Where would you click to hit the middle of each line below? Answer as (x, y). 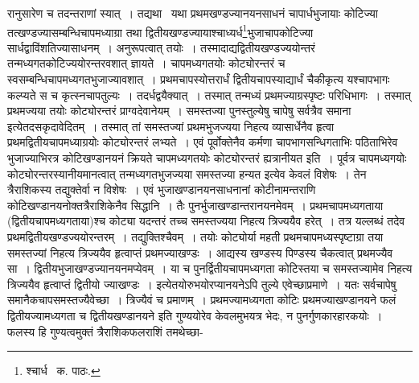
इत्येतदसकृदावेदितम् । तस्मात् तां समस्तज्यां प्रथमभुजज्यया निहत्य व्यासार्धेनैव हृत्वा (171, 126)
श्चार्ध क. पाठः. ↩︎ (63, 371)
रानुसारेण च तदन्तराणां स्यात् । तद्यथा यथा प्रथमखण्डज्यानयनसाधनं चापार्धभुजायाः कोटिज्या (193, 13)
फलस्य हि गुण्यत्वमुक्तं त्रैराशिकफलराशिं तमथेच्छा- (105, 331)
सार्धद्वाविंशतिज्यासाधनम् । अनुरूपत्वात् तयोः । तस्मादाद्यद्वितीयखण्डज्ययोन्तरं (161, 47)
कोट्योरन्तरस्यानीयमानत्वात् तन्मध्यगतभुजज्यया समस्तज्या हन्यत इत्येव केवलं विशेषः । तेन (187, 173)
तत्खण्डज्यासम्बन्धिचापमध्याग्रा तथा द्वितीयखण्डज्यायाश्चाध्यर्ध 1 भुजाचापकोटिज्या (160, 31)
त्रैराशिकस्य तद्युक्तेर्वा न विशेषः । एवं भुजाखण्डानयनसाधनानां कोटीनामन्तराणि (162, 189)
